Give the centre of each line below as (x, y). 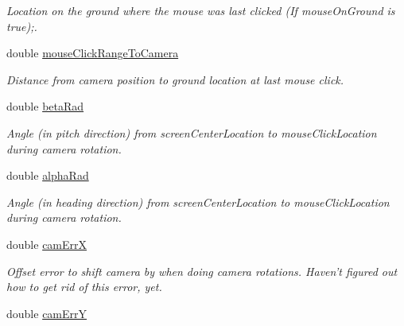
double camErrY (47, 313)
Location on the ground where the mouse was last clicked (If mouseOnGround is (201, 10)
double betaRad (45, 106)
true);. (22, 26)
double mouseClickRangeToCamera (93, 53)
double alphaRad (48, 175)
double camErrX (47, 244)
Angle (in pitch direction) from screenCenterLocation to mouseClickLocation (192, 132)
